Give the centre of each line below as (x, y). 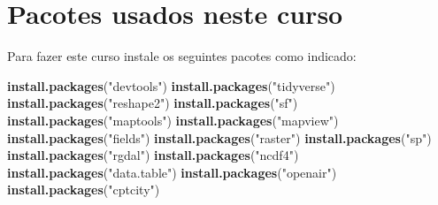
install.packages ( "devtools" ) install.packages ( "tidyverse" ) (171, 85)
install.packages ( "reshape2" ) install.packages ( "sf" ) (153, 103)
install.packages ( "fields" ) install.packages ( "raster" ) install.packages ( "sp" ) (219, 137)
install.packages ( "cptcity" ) (84, 190)
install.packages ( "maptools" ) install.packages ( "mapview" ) (173, 120)
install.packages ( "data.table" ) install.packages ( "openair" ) (172, 172)
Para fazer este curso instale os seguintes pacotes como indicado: (182, 56)
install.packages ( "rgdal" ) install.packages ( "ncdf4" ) (153, 155)
